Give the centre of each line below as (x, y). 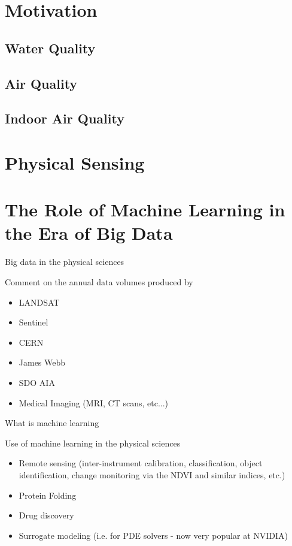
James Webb (42, 362)
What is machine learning (52, 423)
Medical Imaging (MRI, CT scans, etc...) (94, 402)
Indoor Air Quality (65, 118)
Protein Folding (48, 495)
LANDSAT (39, 302)
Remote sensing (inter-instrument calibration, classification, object (141, 463)
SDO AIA (37, 382)
